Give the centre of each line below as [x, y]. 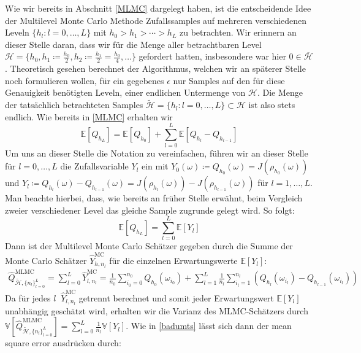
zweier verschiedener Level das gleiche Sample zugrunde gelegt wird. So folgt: [150, 210]
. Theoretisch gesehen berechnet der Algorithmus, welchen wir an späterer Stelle [155, 68]
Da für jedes [28, 297]
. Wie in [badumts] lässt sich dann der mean [209, 326]
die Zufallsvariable [94, 166]
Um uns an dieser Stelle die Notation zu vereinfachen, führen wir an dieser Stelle [157, 153]
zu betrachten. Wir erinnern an [238, 32]
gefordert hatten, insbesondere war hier [212, 56]
